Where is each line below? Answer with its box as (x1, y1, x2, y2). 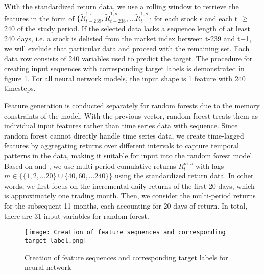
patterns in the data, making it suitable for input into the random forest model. (4, 150, 254, 161)
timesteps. (4, 83, 36, 94)
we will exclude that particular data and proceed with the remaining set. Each (4, 43, 250, 54)
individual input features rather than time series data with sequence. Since (4, 120, 238, 131)
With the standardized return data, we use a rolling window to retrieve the (4, 1, 239, 11)
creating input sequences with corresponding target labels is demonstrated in (4, 63, 245, 74)
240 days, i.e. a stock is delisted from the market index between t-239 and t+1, (4, 33, 252, 43)
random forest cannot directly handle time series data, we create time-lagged (4, 130, 244, 141)
